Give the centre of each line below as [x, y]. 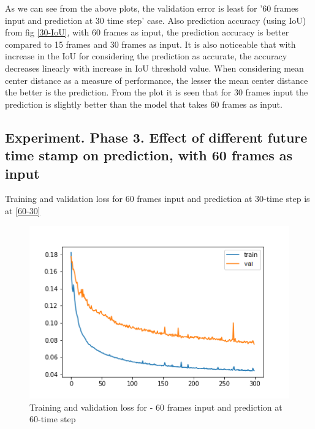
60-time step [53, 419]
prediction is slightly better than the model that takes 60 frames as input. [144, 104]
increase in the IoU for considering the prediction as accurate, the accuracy [146, 56]
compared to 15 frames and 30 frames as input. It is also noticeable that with [150, 44]
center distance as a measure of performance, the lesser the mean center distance [157, 80]
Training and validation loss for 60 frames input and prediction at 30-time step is [157, 199]
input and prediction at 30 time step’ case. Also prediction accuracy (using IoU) [156, 20]
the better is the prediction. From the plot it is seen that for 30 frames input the [157, 92]
